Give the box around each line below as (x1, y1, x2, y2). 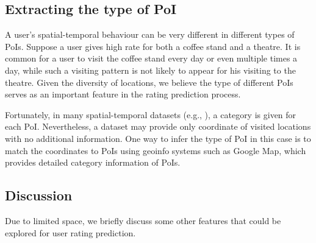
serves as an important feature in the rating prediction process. (5, 88, 241, 100)
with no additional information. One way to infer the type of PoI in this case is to (5, 132, 311, 144)
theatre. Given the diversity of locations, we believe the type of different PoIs (5, 76, 293, 88)
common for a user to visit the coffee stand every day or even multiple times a (5, 52, 298, 65)
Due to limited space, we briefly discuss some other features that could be (5, 214, 281, 227)
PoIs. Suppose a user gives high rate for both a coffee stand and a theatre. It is (5, 40, 301, 52)
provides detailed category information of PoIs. (5, 156, 181, 169)
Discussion (5, 186, 73, 205)
